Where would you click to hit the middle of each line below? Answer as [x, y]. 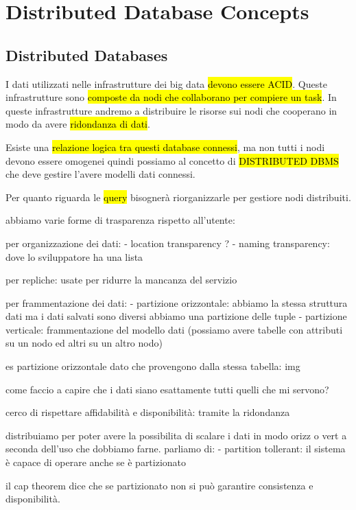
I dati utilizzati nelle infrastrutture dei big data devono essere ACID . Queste [166, 83]
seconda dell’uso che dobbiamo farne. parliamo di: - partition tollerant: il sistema [176, 449]
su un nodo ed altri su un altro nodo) [84, 343]
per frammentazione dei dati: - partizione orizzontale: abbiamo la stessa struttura [177, 302]
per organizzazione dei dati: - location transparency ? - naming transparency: [168, 243]
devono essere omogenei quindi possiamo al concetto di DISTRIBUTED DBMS [172, 160]
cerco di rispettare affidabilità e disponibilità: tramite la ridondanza [148, 412]
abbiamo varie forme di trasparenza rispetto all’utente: [120, 220]
